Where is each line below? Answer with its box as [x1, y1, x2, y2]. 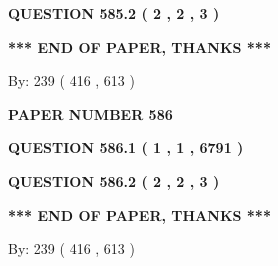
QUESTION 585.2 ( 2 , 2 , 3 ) [8, 3, 220, 23]
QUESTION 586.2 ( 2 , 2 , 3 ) [8, 170, 220, 191]
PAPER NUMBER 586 [8, 103, 173, 124]
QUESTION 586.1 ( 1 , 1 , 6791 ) [8, 137, 244, 158]
